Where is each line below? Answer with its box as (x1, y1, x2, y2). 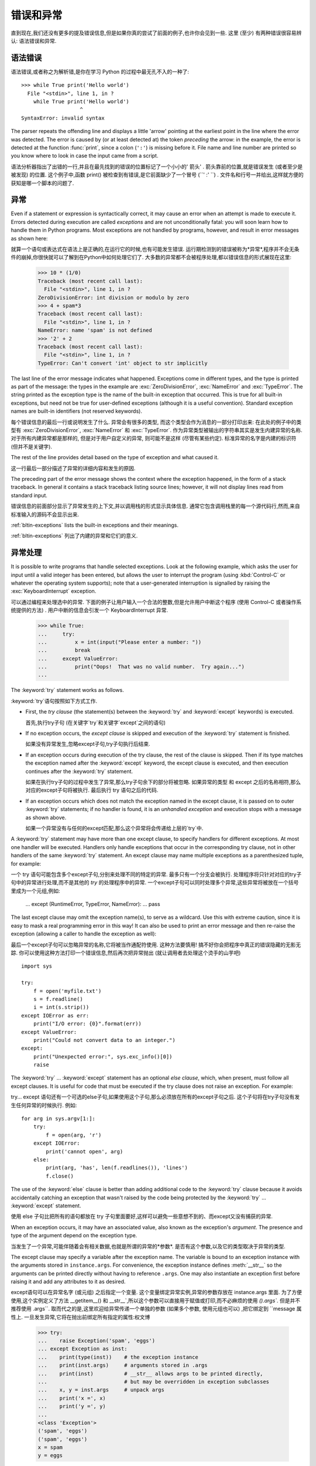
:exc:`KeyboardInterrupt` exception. (11, 588, 97, 595)
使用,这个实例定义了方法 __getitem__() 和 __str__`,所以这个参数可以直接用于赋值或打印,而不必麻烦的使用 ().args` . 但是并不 (11, 1297, 301, 1304)
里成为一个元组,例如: (11, 887, 61, 894)
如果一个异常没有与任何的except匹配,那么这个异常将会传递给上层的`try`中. (25, 824, 204, 832)
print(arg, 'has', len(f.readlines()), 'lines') (46, 1165, 188, 1171)
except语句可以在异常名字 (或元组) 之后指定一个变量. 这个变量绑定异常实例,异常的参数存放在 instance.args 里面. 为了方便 (11, 1289, 303, 1296)
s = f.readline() (33, 996, 83, 1002)
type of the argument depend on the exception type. (11, 1232, 138, 1239)
